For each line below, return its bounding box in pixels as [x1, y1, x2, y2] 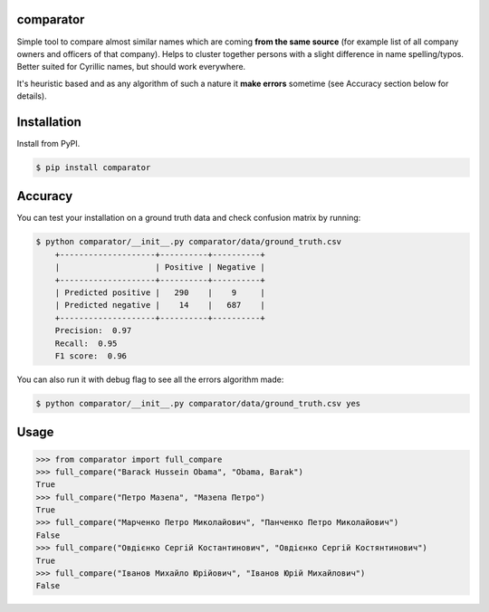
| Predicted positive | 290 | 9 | [54, 288, 266, 298]
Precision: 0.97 [54, 326, 132, 336]
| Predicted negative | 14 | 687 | [54, 300, 266, 311]
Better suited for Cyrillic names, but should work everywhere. [16, 62, 246, 72]
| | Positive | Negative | [54, 263, 266, 273]
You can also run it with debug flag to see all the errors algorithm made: [16, 374, 284, 385]
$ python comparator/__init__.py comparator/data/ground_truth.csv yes [35, 398, 361, 408]
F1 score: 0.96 [54, 350, 127, 361]
